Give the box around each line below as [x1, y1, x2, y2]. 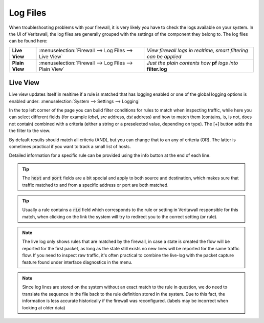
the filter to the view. [9, 128, 51, 134]
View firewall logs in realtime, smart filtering [147, 47, 248, 54]
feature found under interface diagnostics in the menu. [22, 259, 132, 265]
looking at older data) [22, 304, 66, 310]
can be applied [147, 53, 182, 60]
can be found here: [9, 38, 47, 44]
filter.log [147, 65, 167, 72]
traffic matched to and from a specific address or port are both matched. [22, 182, 169, 188]
